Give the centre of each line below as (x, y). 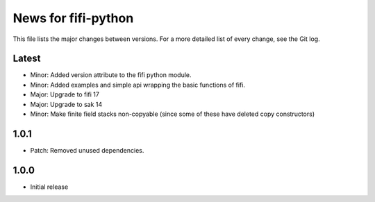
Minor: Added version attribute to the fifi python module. (111, 75)
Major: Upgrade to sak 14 (66, 104)
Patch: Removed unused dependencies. (87, 150)
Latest (27, 59)
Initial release (49, 187)
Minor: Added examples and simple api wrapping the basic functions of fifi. (138, 85)
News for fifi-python (73, 18)
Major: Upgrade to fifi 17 (65, 94)
